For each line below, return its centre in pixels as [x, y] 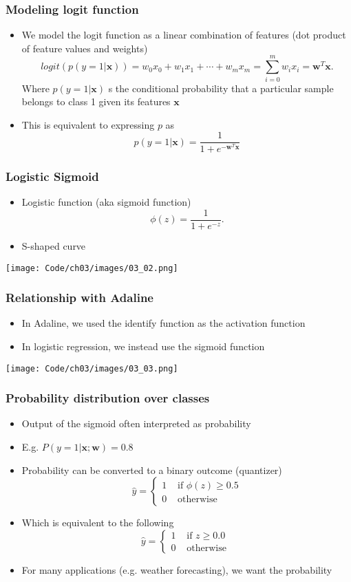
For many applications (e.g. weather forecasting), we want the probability [177, 569]
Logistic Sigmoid [52, 176]
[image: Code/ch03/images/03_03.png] [92, 368]
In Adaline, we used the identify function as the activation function [163, 323]
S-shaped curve [54, 245]
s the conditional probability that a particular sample [221, 88]
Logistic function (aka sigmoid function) [106, 202]
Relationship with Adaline [79, 298]
